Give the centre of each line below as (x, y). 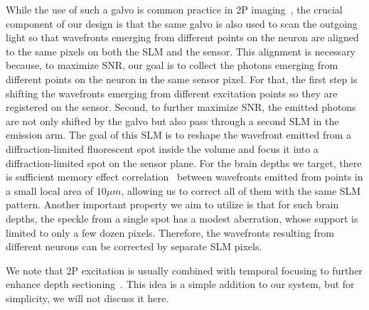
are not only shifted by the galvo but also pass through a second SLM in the (172, 121)
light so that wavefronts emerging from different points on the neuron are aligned (182, 37)
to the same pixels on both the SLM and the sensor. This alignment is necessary (181, 51)
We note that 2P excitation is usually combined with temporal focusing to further (184, 270)
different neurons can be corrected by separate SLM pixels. (134, 246)
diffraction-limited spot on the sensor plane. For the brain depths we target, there (184, 162)
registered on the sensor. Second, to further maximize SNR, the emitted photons (181, 107)
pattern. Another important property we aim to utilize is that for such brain (172, 204)
